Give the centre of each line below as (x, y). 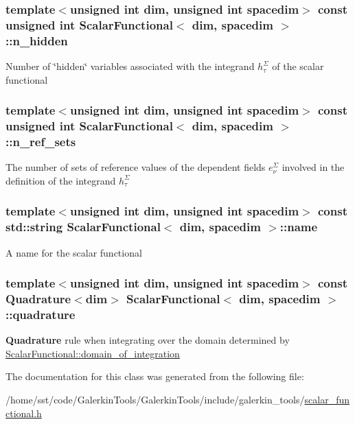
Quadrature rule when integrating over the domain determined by (148, 340)
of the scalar (298, 66)
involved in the (313, 167)
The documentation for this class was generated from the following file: (155, 376)
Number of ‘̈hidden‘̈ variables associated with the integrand (130, 66)
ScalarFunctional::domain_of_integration (93, 353)
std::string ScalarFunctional (83, 227)
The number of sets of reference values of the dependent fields (136, 167)
